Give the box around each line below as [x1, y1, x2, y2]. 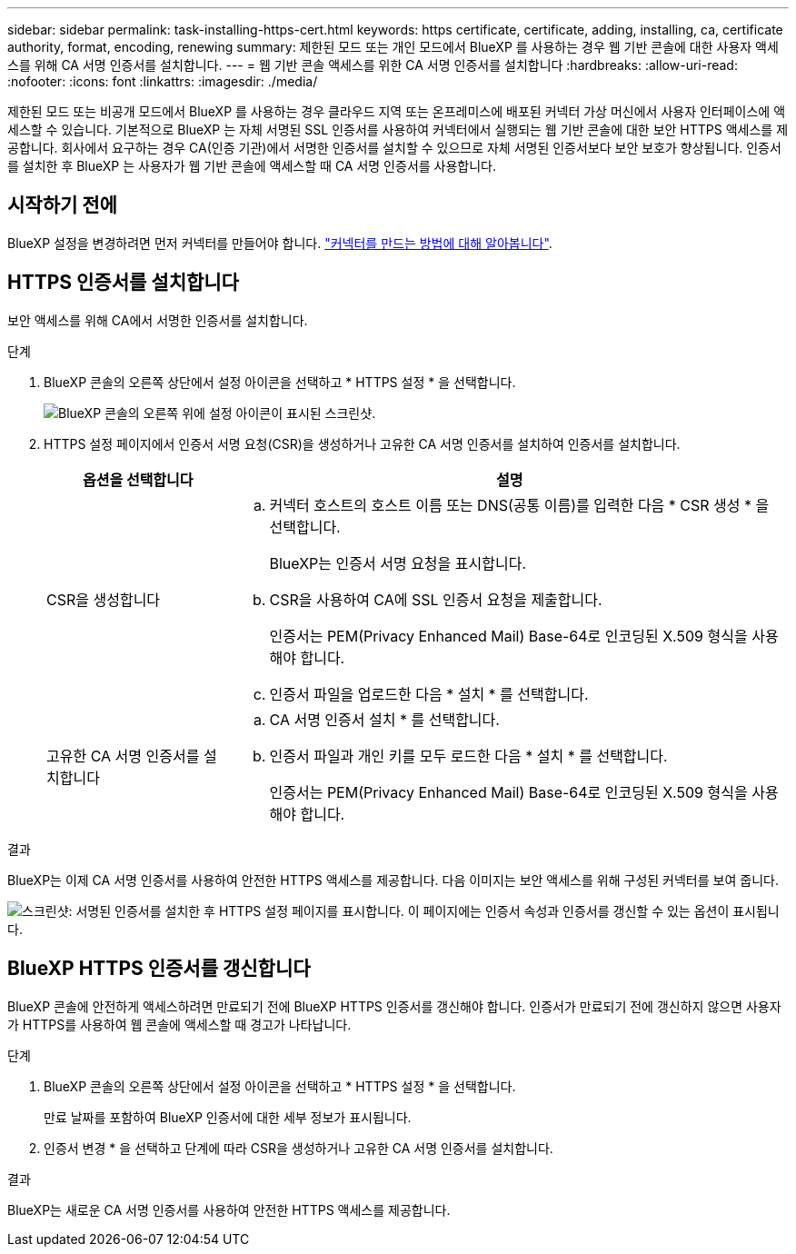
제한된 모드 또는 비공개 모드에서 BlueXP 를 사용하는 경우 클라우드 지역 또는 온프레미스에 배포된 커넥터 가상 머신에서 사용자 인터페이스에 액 [7, 104, 786, 119]
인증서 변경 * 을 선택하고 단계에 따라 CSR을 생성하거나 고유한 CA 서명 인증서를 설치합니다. [44, 1140, 553, 1156]
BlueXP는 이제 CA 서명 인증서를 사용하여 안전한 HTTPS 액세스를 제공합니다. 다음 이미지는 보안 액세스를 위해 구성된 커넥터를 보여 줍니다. [7, 871, 779, 888]
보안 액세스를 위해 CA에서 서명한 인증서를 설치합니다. [7, 312, 308, 328]
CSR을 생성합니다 [46, 590, 161, 609]
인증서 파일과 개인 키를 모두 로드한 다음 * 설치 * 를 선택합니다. [269, 746, 668, 765]
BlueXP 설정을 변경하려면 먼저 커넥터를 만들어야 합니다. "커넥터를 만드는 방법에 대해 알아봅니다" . [7, 234, 552, 251]
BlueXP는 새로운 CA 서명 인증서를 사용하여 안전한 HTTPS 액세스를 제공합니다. [7, 1201, 451, 1218]
